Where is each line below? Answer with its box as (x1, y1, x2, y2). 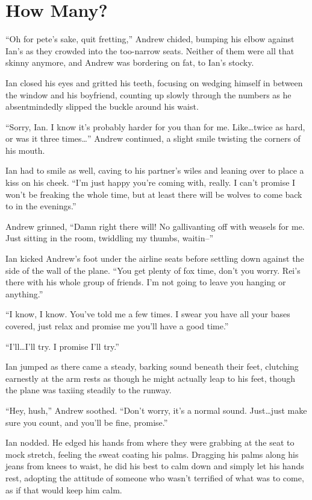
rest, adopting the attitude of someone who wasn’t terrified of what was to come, (5, 471, 304, 484)
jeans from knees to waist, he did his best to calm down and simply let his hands (5, 460, 304, 472)
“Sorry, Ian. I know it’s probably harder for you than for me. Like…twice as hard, (5, 120, 305, 133)
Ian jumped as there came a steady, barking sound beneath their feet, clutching (5, 360, 299, 373)
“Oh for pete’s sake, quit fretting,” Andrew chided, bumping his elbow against (5, 33, 295, 45)
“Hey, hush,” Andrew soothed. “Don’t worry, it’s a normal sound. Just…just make (5, 403, 307, 416)
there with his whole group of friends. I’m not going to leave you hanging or (5, 276, 286, 288)
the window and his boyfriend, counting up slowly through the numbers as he (5, 88, 292, 101)
